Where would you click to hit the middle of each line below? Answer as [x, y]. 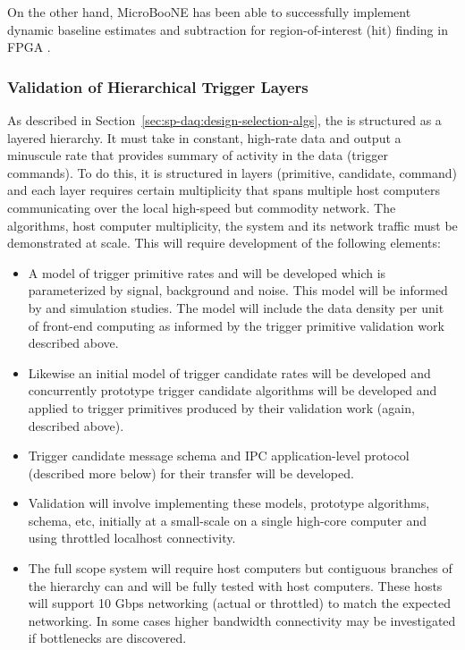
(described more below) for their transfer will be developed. [191, 473]
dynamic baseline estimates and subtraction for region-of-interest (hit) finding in [228, 29]
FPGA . [29, 47]
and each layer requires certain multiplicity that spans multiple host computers [224, 190]
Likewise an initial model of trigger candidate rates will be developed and [229, 372]
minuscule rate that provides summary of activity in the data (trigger [198, 155]
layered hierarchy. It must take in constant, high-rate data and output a [204, 137]
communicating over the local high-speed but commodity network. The [202, 207]
